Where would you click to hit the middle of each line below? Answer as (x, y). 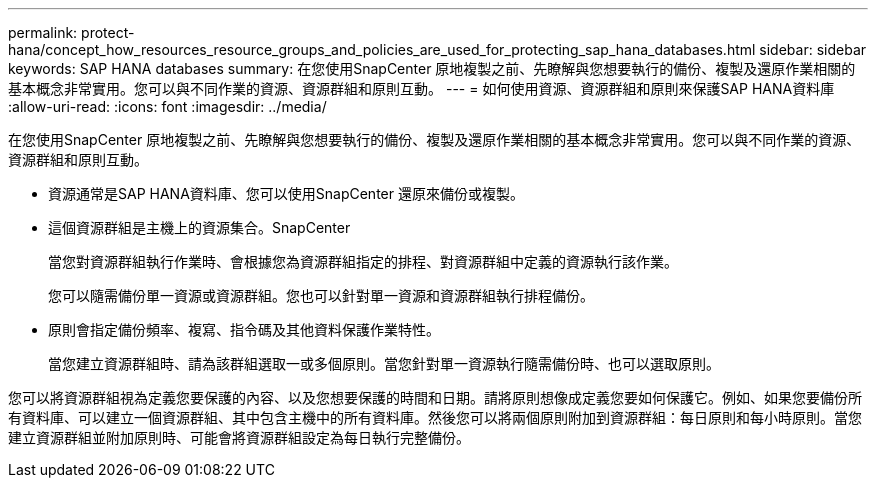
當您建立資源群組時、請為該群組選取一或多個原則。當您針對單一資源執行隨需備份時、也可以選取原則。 (384, 363)
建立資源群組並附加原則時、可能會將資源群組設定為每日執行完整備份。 (239, 437)
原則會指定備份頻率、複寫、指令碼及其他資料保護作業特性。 (244, 329)
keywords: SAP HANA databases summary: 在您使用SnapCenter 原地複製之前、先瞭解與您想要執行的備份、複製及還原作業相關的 (432, 68)
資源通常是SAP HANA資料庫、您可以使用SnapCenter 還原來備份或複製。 (286, 193)
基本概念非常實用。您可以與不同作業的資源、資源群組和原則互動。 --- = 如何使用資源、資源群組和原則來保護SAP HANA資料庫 (421, 88)
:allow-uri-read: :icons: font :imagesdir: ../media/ (167, 106)
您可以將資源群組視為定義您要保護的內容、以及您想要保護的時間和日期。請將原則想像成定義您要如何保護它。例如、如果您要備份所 (435, 397)
